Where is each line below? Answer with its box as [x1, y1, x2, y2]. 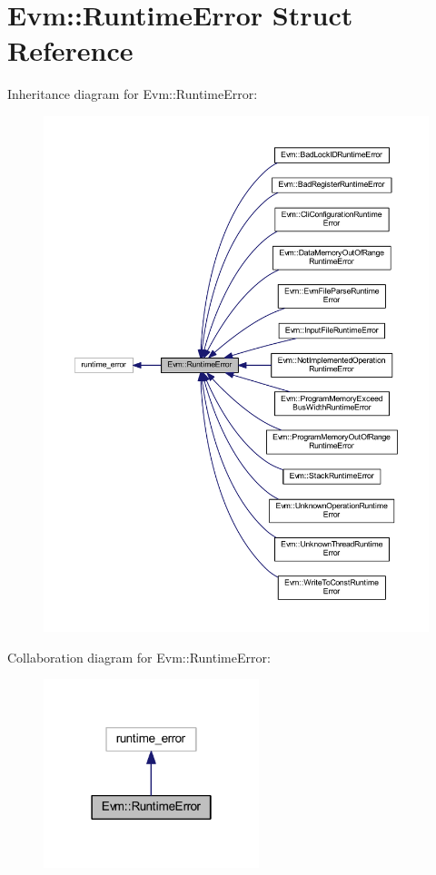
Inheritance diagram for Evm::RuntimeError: [7, 84, 258, 103]
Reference [7, 32, 134, 69]
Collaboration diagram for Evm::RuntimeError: [7, 647, 271, 666]
